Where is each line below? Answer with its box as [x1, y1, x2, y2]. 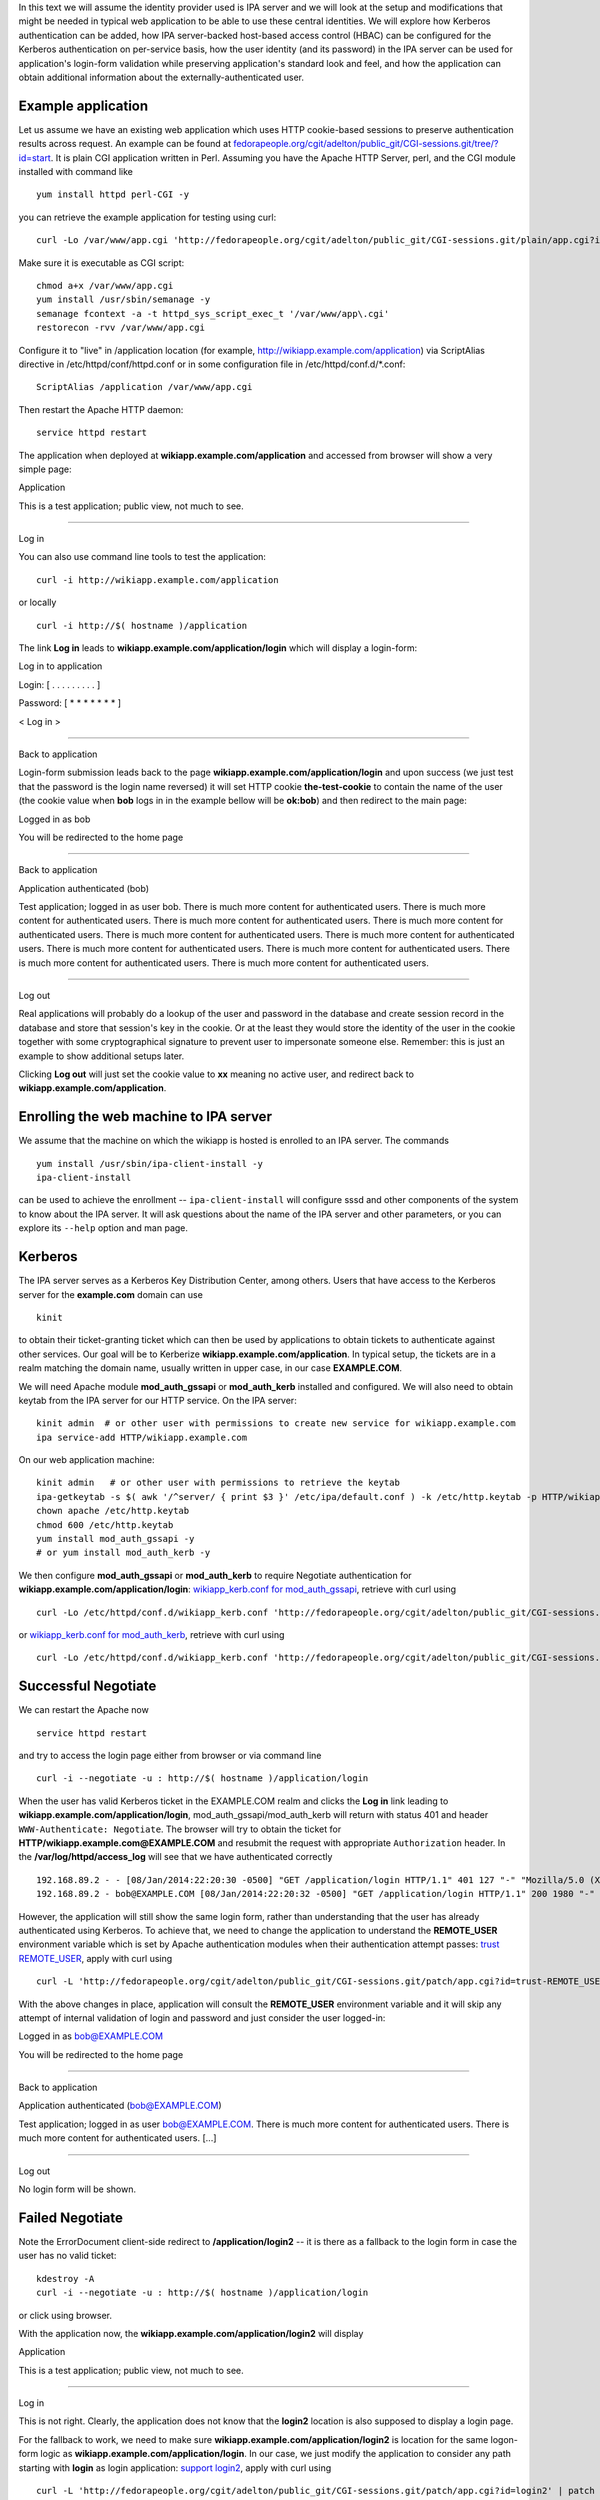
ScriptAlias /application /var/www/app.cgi [36, 381, 253, 393]
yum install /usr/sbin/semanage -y [36, 294, 211, 305]
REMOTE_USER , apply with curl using [18, 1952, 173, 1964]
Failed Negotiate [18, 2209, 124, 2226]
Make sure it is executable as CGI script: [18, 256, 185, 269]
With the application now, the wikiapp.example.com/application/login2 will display [18, 2327, 364, 2339]
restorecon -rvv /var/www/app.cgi [36, 322, 205, 334]
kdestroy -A [36, 2273, 95, 2284]
